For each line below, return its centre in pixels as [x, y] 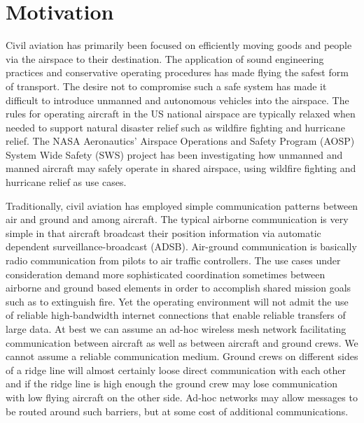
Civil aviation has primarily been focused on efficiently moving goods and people [179, 45]
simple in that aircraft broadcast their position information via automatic [163, 232]
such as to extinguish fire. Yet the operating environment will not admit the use [177, 301]
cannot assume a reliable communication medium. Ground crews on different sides [182, 356]
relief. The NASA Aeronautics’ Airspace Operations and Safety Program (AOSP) [180, 141]
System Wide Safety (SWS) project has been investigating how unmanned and [174, 154]
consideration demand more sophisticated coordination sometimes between [166, 274]
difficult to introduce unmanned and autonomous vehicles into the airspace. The [177, 100]
